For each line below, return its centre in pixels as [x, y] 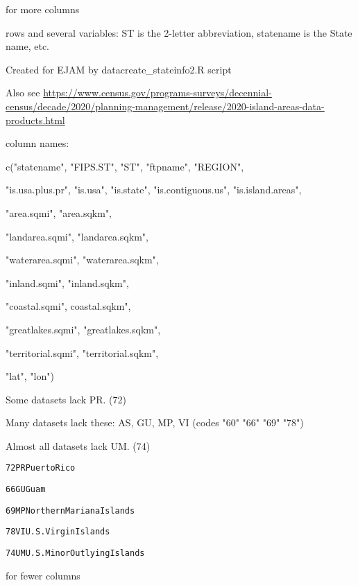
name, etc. [27, 46]
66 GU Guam [26, 490]
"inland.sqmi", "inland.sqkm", [67, 282]
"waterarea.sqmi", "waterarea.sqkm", [82, 260]
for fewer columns [43, 575]
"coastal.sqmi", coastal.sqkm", [68, 306]
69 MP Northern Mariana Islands [70, 510]
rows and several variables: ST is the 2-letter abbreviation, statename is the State [179, 32]
